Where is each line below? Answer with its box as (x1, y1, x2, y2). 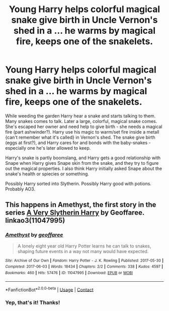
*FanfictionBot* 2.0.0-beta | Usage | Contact (5, 286, 94, 293)
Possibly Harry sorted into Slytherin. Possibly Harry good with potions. (5, 180, 152, 186)
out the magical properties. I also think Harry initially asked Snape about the (5, 165, 162, 171)
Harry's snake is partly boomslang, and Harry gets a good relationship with (5, 155, 161, 161)
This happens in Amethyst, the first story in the (5, 201, 156, 209)
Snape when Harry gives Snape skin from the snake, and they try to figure (5, 160, 159, 166)
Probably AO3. (5, 185, 36, 192)
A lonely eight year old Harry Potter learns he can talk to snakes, (17, 243, 151, 249)
